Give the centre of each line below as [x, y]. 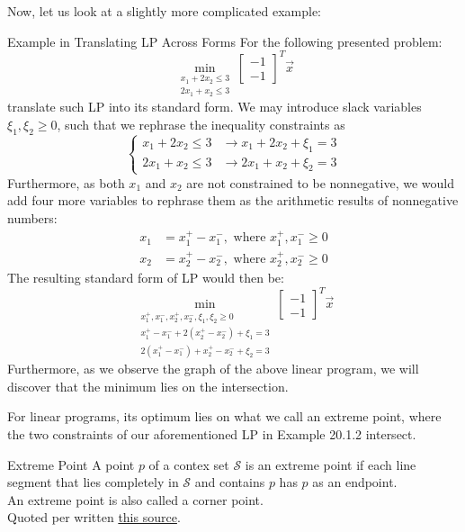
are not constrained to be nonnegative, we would [320, 182]
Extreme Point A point [71, 464]
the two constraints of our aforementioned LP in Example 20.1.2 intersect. [212, 434]
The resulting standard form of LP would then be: [146, 278]
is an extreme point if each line [331, 464]
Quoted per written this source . [94, 517]
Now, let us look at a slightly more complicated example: [164, 11]
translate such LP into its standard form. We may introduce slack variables [215, 107]
